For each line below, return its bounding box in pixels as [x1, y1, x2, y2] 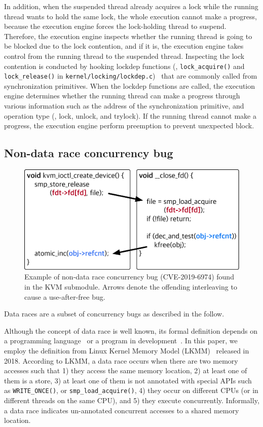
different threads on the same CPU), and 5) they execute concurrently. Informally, [4, 395, 259, 405]
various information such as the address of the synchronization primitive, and [4, 100, 244, 111]
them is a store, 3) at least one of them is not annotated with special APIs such [4, 375, 252, 385]
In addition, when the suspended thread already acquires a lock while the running [4, 1, 258, 11]
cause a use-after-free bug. [24, 291, 105, 302]
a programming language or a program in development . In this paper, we [4, 335, 238, 346]
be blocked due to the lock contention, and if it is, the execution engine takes [4, 41, 244, 51]
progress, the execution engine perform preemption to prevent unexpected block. [4, 120, 254, 131]
